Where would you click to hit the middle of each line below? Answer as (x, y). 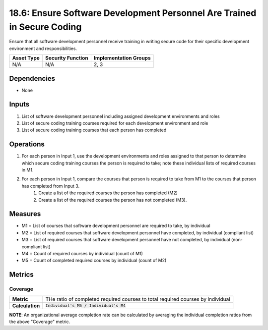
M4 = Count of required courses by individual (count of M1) (82, 254)
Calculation (26, 306)
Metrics (22, 275)
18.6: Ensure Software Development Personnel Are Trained (133, 13)
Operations (27, 144)
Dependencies (32, 79)
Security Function (67, 58)
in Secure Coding (45, 27)
